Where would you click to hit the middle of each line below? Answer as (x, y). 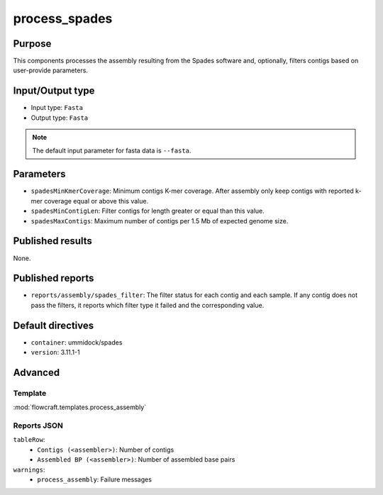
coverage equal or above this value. (96, 201)
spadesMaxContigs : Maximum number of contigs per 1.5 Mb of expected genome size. (160, 221)
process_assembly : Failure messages (95, 479)
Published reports (54, 278)
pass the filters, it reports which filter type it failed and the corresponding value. (148, 305)
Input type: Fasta (57, 108)
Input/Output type (54, 91)
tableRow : (29, 440)
